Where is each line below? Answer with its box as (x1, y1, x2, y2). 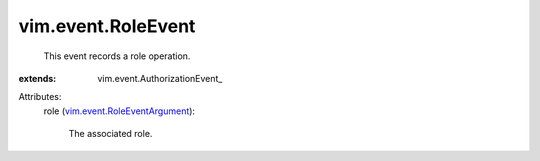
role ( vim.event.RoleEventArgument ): (43, 105, 195, 117)
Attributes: (18, 91, 62, 103)
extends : (18, 72, 57, 84)
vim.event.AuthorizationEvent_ (97, 72, 223, 84)
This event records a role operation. (43, 50, 191, 62)
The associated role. (68, 128, 153, 140)
